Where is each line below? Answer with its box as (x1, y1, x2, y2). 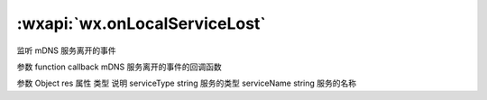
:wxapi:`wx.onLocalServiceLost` (16, 14, 266, 33)
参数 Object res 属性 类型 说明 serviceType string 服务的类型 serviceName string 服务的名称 (16, 77, 356, 89)
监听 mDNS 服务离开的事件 (16, 45, 116, 56)
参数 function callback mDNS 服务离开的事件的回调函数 (16, 61, 223, 72)
